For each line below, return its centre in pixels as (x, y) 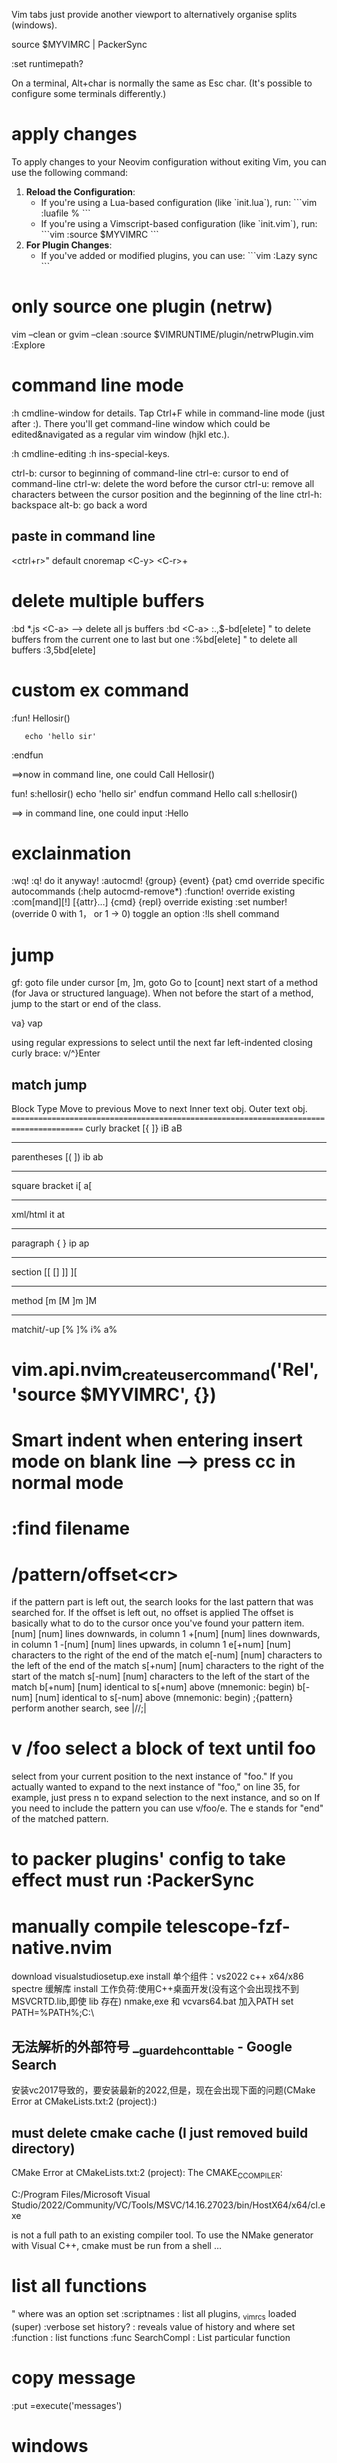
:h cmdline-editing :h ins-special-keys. (91, 453)
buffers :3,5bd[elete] (53, 650)
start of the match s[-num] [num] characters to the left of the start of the (160, 1676)
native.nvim (62, 1947)
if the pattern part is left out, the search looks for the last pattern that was (162, 1602)
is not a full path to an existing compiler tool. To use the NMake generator (162, 2235)
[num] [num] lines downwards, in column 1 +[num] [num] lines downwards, (166, 1634)
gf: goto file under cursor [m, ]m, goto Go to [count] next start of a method (165, 983)
